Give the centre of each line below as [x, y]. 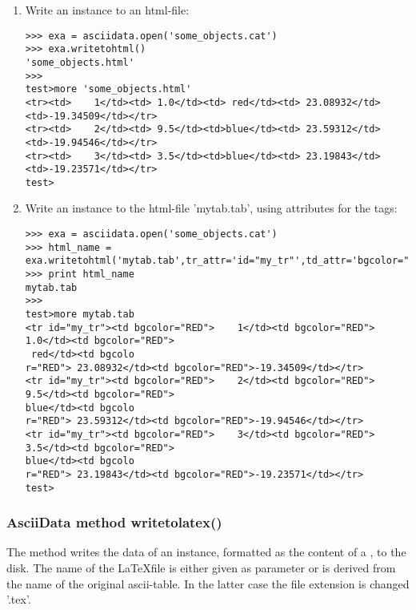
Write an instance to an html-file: [107, 10]
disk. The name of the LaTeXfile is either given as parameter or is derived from [201, 568]
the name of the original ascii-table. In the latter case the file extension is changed [208, 583]
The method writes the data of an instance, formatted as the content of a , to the [206, 552]
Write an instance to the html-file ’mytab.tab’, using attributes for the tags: [211, 208]
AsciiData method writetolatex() [114, 522]
